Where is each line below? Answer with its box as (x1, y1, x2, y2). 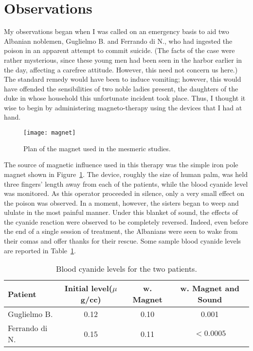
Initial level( (64, 282, 113, 294)
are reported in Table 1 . (4, 245, 76, 255)
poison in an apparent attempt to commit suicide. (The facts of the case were (4, 45, 235, 55)
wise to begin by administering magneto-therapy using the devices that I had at (4, 102, 242, 112)
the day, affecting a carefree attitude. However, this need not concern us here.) (4, 64, 238, 74)
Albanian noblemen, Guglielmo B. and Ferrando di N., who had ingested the (4, 35, 233, 46)
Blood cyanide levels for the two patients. (56, 263, 197, 275)
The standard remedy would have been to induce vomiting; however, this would (4, 74, 241, 84)
